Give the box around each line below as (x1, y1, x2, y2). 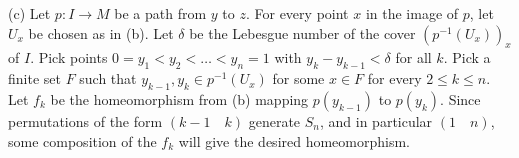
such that (79, 68, 137, 89)
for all (395, 47, 432, 68)
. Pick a (443, 47, 491, 68)
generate (248, 110, 301, 131)
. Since (440, 88, 481, 109)
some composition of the (8, 130, 157, 151)
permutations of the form (8, 110, 163, 131)
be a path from (114, 3, 207, 23)
